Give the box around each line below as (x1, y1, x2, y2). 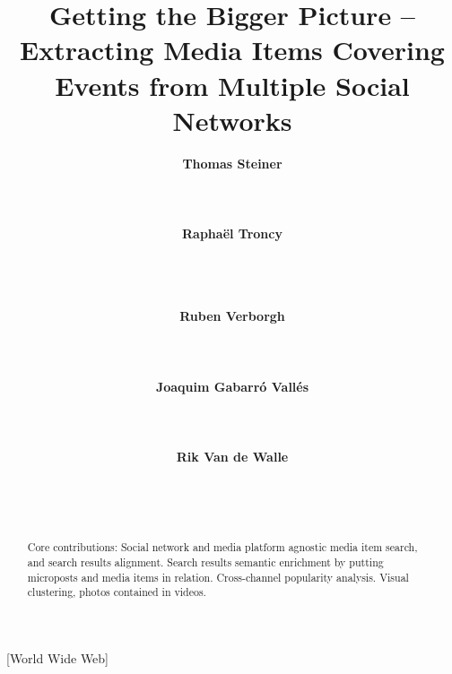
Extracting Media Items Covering (20, 31, 445, 68)
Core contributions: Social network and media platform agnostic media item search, (27, 540, 418, 555)
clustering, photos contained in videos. (27, 584, 206, 600)
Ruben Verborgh (179, 307, 285, 325)
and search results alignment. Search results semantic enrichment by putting (27, 555, 384, 570)
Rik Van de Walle (176, 447, 289, 466)
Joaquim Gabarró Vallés (155, 376, 309, 395)
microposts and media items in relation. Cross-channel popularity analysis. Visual (27, 569, 409, 584)
